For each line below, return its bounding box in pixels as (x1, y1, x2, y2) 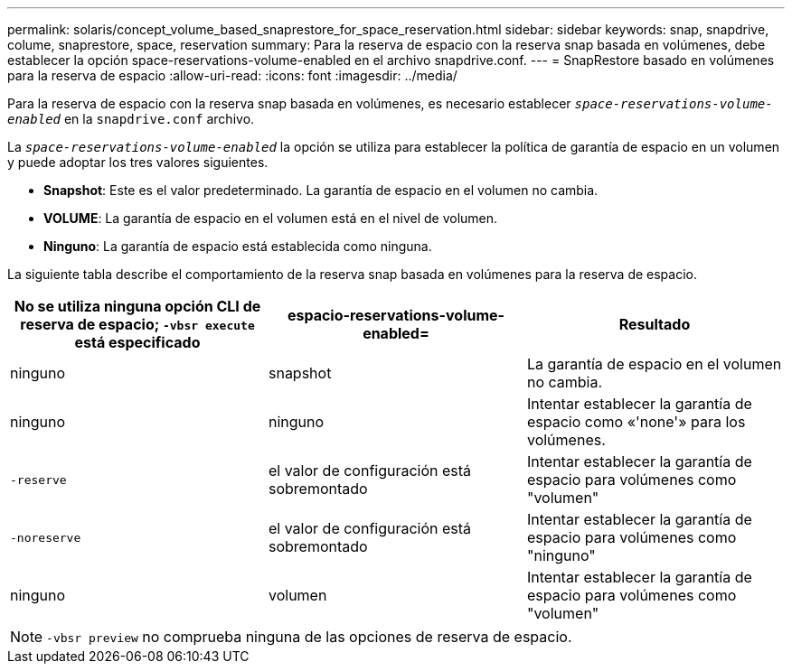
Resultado (618, 315, 691, 333)
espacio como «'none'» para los (526, 413, 746, 431)
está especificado (74, 333, 201, 351)
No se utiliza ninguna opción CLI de (14, 297, 261, 315)
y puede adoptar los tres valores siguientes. (7, 154, 269, 170)
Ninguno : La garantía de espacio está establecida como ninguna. (43, 238, 432, 254)
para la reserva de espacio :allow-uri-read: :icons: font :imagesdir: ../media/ (7, 68, 457, 83)
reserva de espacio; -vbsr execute (20, 315, 255, 333)
